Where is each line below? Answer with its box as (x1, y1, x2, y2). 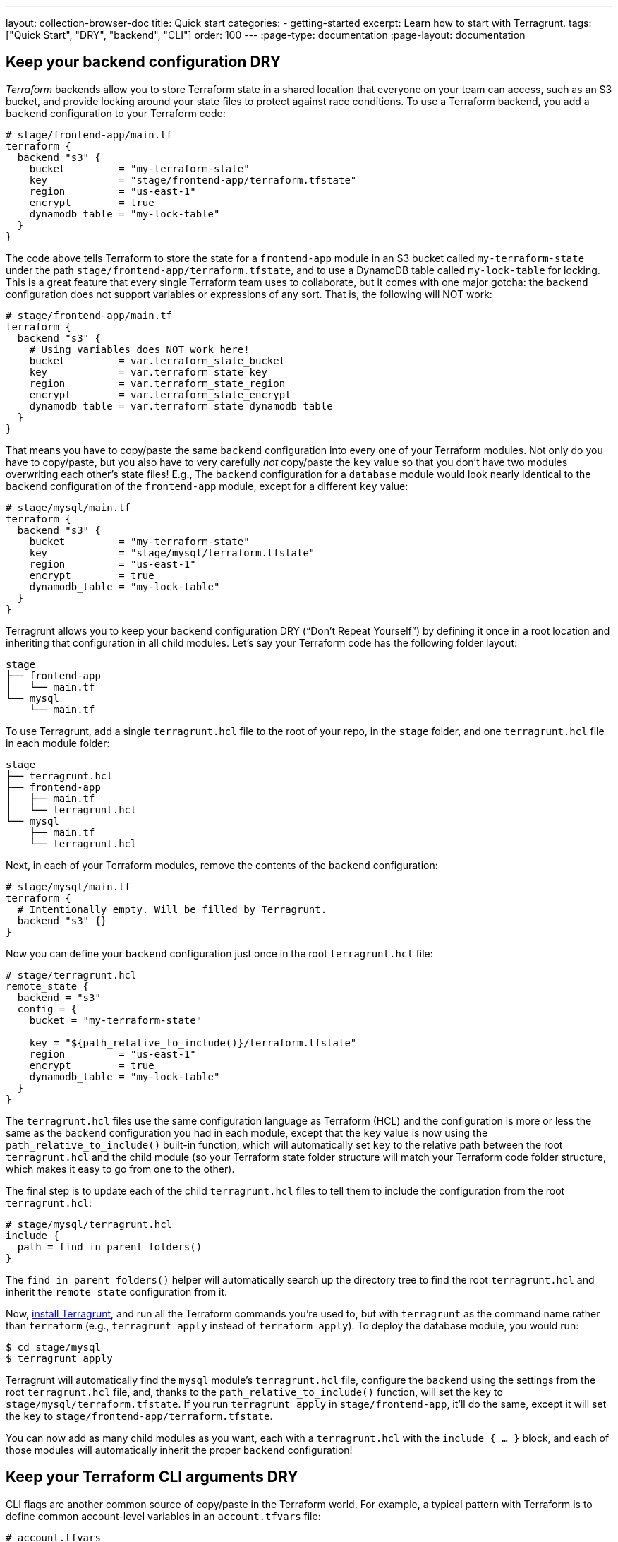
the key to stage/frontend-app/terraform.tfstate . (6, 1409, 273, 1422)
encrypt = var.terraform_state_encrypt (29, 388, 291, 400)
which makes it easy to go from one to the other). (6, 1162, 235, 1175)
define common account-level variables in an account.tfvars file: (6, 1510, 321, 1522)
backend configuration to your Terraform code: (6, 107, 226, 119)
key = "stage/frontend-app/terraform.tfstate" (29, 174, 357, 186)
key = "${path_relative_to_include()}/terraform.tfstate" (29, 1036, 357, 1048)
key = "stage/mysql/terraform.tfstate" (29, 546, 315, 558)
